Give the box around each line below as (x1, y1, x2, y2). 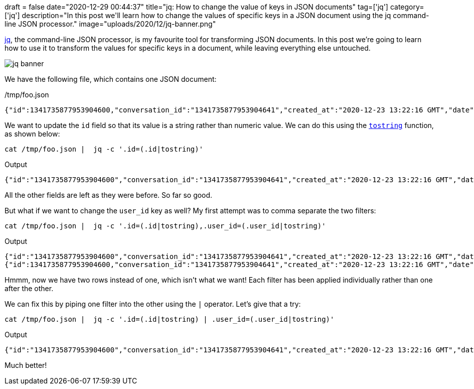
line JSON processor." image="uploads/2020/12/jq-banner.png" (5, 20, 216, 28)
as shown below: (5, 129, 60, 138)
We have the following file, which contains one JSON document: (5, 75, 217, 83)
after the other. (5, 284, 54, 293)
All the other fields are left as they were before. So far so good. (5, 191, 213, 199)
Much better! (5, 361, 47, 369)
